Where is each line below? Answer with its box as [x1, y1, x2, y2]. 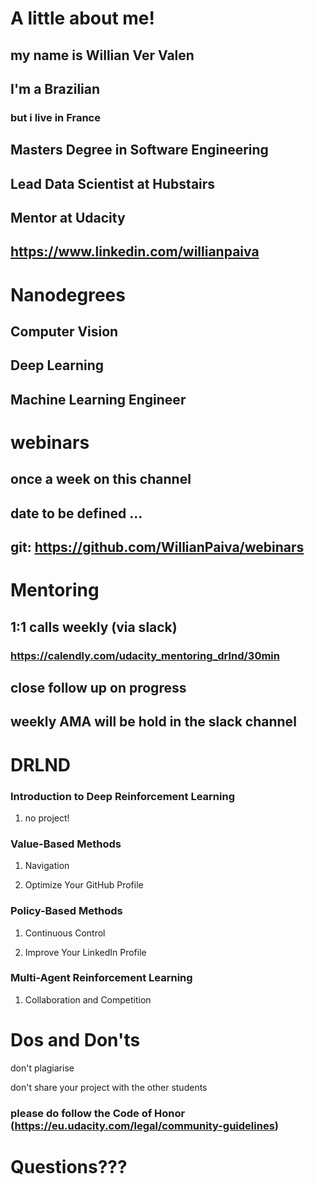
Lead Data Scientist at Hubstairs [10, 175, 216, 192]
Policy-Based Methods [10, 904, 123, 918]
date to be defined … [10, 505, 143, 522]
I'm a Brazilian [10, 80, 101, 97]
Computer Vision [10, 323, 119, 341]
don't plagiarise [10, 1062, 75, 1074]
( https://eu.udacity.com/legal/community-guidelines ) [10, 1118, 279, 1132]
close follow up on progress [10, 680, 187, 697]
